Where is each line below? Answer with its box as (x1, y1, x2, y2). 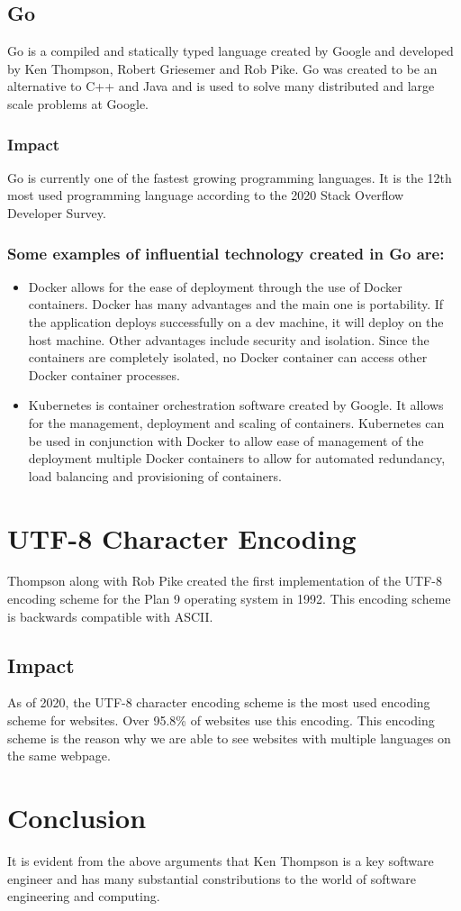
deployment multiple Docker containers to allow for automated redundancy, (28, 449, 446, 468)
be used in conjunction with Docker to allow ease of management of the (28, 431, 424, 450)
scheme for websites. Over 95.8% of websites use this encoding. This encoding (7, 711, 435, 730)
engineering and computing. (7, 887, 160, 906)
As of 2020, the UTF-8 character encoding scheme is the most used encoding (7, 693, 430, 712)
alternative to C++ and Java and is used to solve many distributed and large (7, 77, 435, 96)
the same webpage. (7, 746, 111, 765)
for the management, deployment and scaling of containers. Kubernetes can (28, 413, 445, 432)
